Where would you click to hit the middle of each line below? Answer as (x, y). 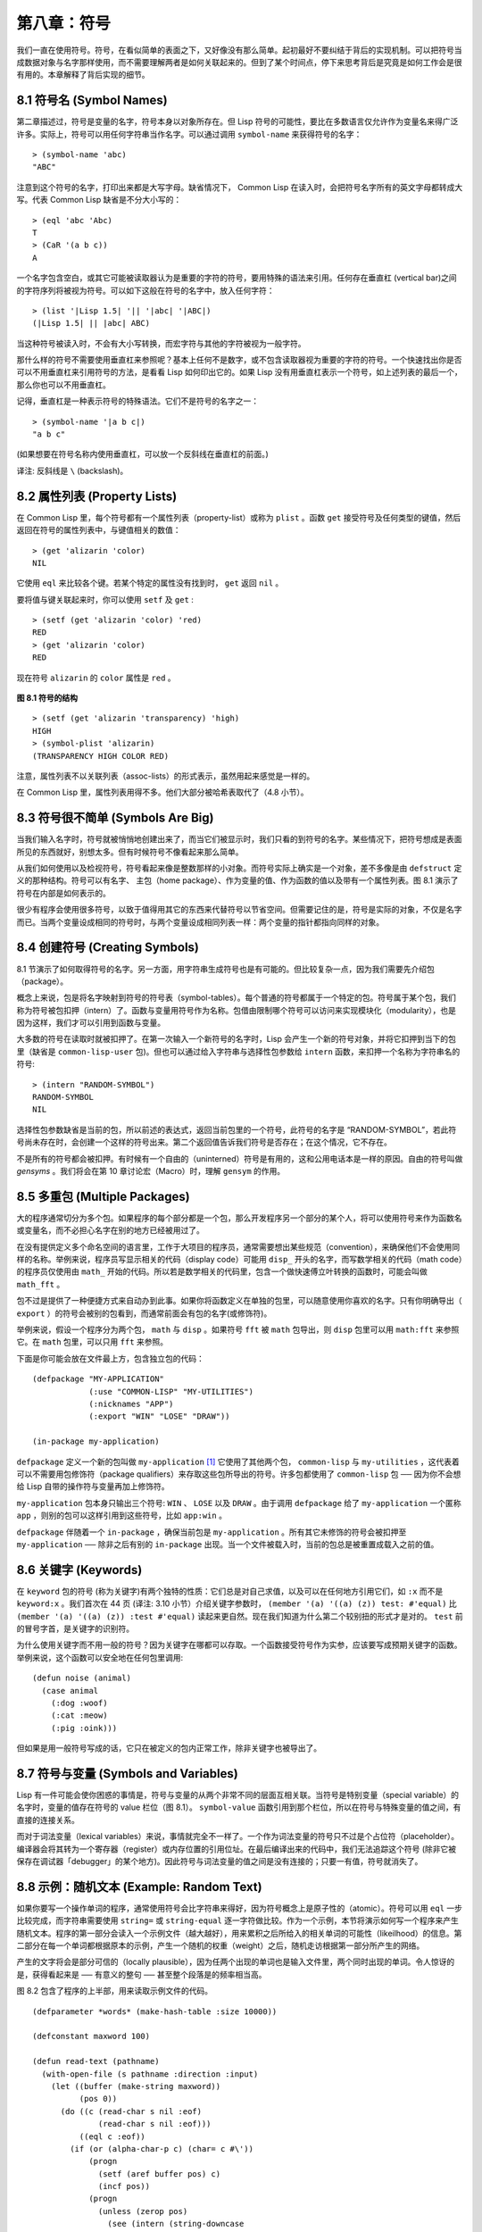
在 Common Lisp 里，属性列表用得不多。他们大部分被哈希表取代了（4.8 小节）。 (162, 792)
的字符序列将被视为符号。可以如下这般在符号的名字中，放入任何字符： (145, 290)
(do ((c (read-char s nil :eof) (131, 2111)
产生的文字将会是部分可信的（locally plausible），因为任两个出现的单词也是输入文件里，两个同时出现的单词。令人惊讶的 (236, 1962)
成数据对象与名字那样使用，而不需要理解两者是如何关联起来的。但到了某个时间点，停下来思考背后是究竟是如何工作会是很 (239, 62)
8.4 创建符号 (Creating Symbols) (108, 948)
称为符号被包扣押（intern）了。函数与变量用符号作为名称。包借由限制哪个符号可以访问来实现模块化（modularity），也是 (237, 1010)
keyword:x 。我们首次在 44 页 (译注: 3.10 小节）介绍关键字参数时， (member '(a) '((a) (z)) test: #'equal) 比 (237, 1603)
